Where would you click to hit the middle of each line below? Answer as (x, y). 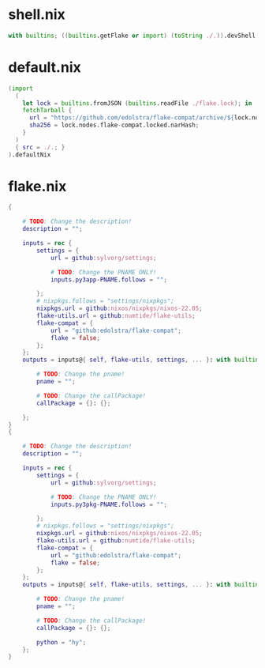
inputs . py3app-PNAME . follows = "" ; (109, 279)
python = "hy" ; (62, 642)
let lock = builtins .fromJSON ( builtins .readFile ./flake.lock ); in (137, 103)
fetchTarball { (47, 111)
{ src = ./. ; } (40, 147)
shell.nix (37, 15)
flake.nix (37, 186)
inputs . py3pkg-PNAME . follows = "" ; (109, 504)
